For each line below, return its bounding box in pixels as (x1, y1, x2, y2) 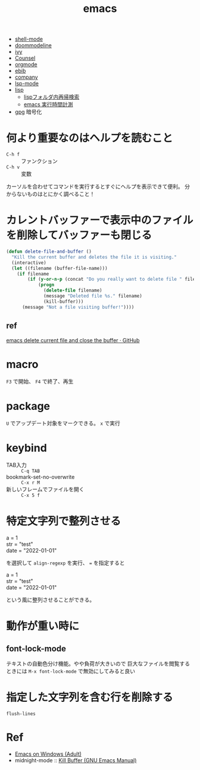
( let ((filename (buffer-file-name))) (11, 265, 108, 271)
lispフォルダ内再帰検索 (23, 93, 80, 100)
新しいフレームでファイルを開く (6, 486, 85, 493)
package (6, 399, 51, 413)
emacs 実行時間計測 (23, 101, 73, 108)
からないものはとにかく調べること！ (6, 191, 95, 198)
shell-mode (14, 35, 43, 43)
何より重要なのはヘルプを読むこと (6, 131, 173, 145)
